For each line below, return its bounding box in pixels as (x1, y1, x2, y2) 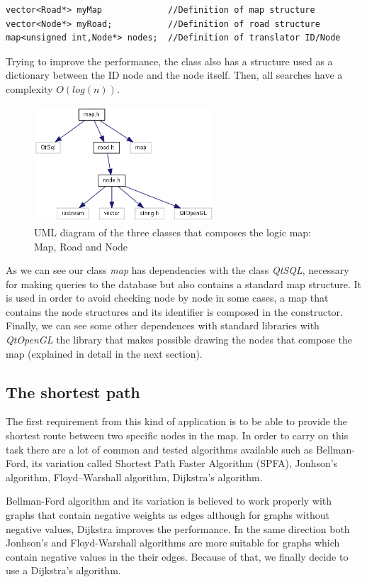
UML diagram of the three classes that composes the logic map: (34, 224, 312, 239)
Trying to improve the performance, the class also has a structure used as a (6, 53, 333, 68)
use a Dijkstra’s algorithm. (6, 563, 121, 578)
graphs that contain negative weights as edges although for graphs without (6, 507, 330, 522)
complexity (6, 81, 53, 96)
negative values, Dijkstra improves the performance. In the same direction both (6, 521, 350, 536)
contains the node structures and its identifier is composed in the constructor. (6, 304, 343, 319)
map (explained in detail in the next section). (6, 346, 203, 361)
